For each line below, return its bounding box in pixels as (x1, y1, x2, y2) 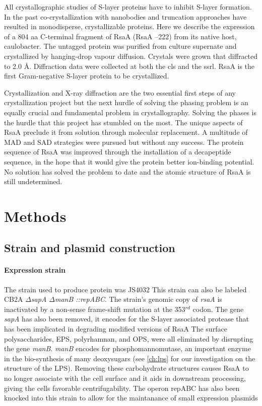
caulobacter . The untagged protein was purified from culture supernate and (4, 41, 237, 51)
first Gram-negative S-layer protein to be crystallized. (4, 70, 169, 81)
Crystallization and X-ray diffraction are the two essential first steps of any (4, 87, 236, 98)
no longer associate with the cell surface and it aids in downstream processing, (4, 372, 246, 383)
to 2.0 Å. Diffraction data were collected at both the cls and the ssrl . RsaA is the (4, 60, 255, 71)
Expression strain (4, 265, 66, 275)
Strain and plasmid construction (4, 240, 175, 256)
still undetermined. (4, 176, 62, 187)
